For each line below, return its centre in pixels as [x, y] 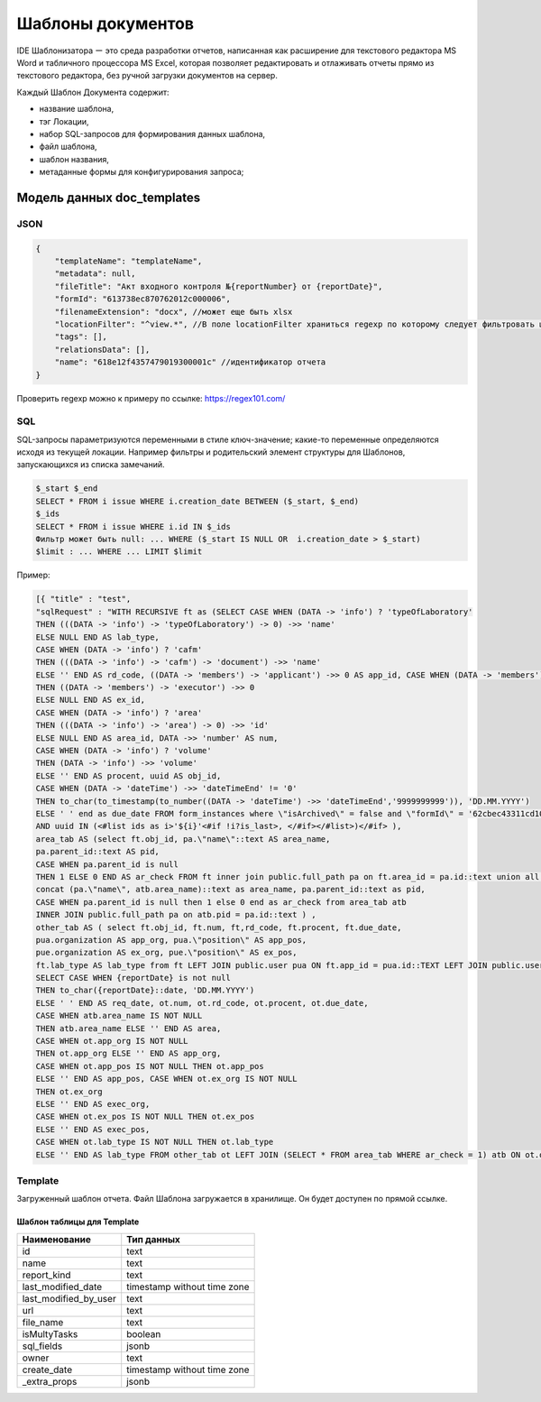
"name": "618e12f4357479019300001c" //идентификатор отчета [190, 362]
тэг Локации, [64, 121]
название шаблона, [77, 109]
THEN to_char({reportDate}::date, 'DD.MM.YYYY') [145, 991]
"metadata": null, [95, 274]
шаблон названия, [74, 159]
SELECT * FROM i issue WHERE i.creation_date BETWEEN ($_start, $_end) [197, 501]
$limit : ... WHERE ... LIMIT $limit [119, 552]
